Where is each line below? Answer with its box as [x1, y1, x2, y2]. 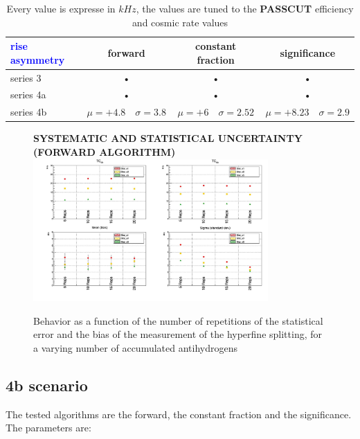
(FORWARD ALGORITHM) [33, 145, 176, 159]
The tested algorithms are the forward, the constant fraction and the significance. [6, 406, 352, 421]
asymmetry [10, 52, 65, 66]
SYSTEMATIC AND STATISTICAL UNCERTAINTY [33, 131, 303, 145]
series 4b [10, 105, 47, 119]
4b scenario [6, 375, 88, 396]
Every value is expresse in [6, 1, 116, 15]
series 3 [10, 70, 42, 84]
